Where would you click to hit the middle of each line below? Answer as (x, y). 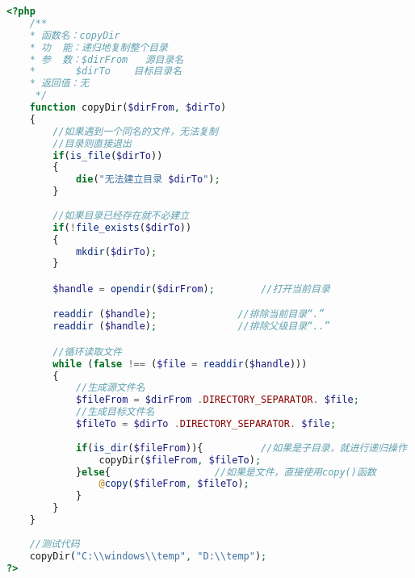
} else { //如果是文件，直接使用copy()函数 (226, 472)
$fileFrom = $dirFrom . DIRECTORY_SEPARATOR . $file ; (217, 400)
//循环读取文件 (87, 352)
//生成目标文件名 (115, 412)
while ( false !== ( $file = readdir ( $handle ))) (180, 364)
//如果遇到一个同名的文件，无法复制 (135, 131)
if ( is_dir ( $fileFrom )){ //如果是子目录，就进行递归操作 (241, 448)
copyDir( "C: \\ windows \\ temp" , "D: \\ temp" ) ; (148, 556)
